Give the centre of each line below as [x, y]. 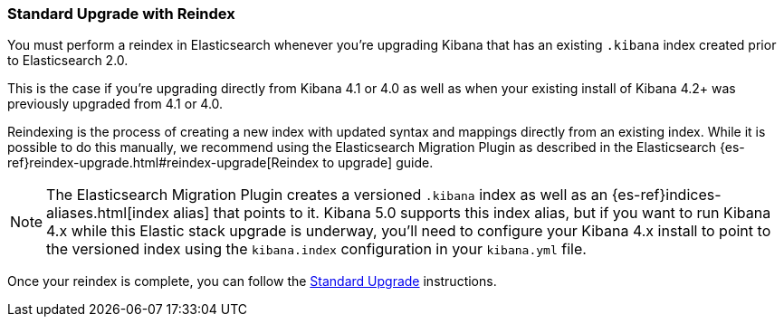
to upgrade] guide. [378, 163]
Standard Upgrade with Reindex [121, 14]
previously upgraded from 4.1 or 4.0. [115, 104]
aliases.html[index [108, 213]
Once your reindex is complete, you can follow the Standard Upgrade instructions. [252, 281]
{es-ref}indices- [666, 195]
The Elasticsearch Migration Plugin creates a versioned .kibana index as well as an [327, 195]
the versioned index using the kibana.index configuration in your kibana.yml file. [316, 249]
